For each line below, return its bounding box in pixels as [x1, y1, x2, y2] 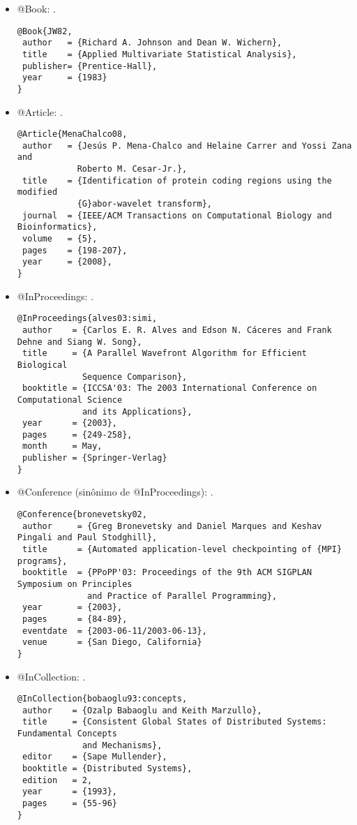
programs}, [17, 556, 68, 566]
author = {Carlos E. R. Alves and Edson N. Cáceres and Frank [22, 325, 332, 335]
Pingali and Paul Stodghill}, [17, 533, 158, 543]
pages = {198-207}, [22, 245, 128, 255]
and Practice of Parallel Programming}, [87, 590, 278, 601]
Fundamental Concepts [17, 729, 117, 739]
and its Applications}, [82, 406, 192, 417]
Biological [17, 359, 68, 370]
